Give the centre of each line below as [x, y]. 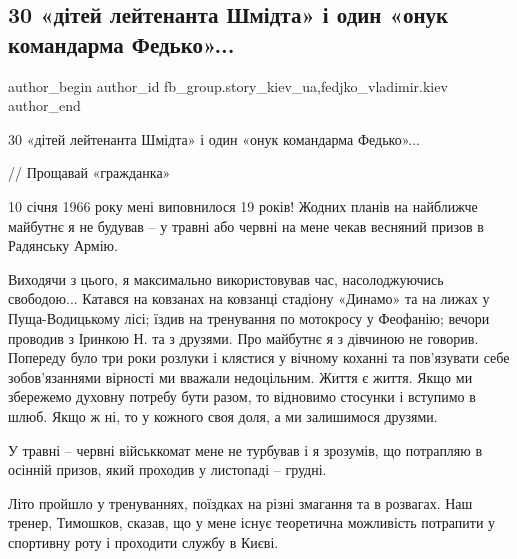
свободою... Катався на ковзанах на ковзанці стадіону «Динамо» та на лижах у [249, 298]
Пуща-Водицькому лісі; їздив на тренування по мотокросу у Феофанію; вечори [249, 317]
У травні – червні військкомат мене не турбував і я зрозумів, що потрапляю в [245, 449]
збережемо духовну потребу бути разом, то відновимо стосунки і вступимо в [242, 396]
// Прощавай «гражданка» [89, 172]
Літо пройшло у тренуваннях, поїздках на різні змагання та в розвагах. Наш [240, 502]
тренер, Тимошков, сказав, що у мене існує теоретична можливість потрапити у [252, 522]
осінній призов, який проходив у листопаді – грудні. [167, 469]
